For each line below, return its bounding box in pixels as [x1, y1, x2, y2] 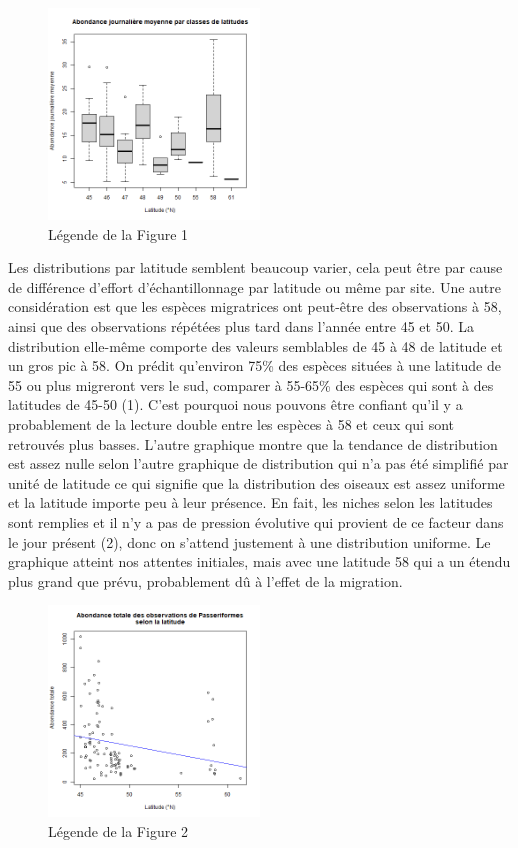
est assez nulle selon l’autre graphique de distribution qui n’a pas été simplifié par [8, 453, 509, 474]
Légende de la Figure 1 [48, 223, 189, 244]
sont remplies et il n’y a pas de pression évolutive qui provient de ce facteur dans [8, 511, 504, 532]
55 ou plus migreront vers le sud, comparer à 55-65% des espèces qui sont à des [8, 374, 494, 395]
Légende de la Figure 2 [48, 820, 189, 841]
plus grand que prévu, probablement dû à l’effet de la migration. [8, 570, 403, 591]
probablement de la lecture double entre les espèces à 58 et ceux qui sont [8, 413, 455, 434]
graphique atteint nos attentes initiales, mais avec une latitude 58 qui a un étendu [8, 551, 511, 572]
